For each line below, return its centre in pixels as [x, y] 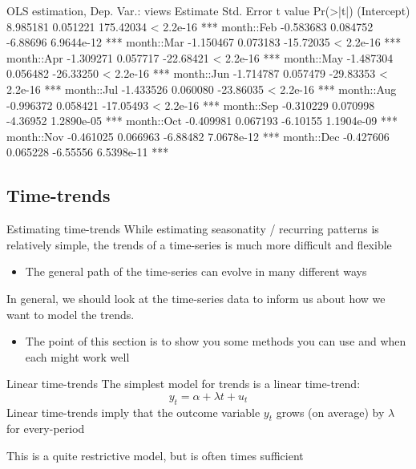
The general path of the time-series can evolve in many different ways [196, 271]
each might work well [77, 356]
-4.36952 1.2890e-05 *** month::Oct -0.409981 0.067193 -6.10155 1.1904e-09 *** [202, 121]
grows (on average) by [330, 412]
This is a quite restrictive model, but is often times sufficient [155, 456]
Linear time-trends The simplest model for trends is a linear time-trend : [184, 384]
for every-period [46, 429]
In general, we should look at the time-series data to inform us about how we [196, 298]
